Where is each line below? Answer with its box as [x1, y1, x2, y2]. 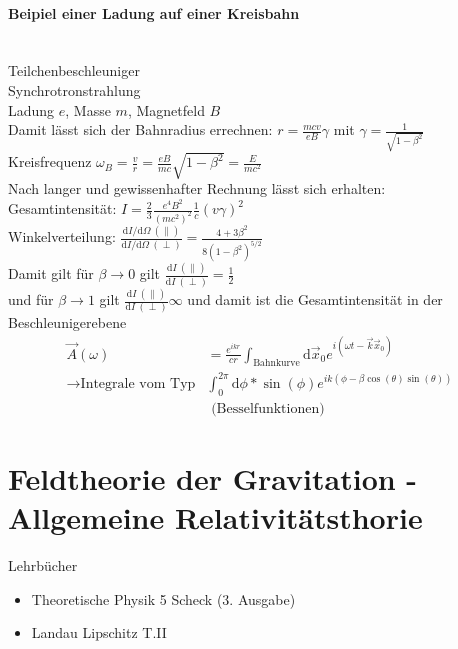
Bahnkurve [253, 358, 300, 369]
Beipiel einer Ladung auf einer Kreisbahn [8, 2, 300, 23]
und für [8, 289, 54, 310]
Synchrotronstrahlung [8, 79, 141, 100]
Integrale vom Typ [80, 376, 196, 391]
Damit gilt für [8, 263, 94, 284]
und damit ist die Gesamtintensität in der [187, 289, 443, 310]
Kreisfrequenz [8, 151, 92, 172]
